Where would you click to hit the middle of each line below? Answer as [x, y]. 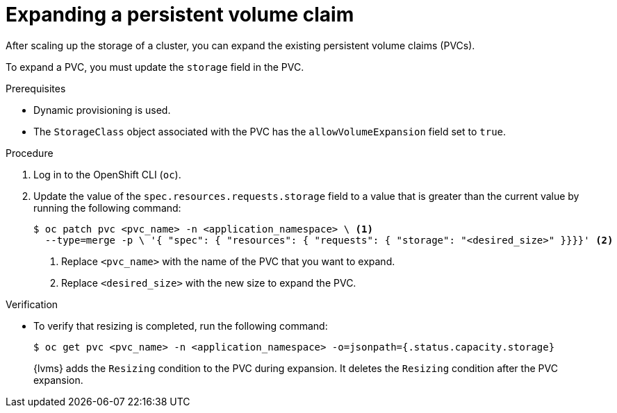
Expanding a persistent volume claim [180, 15]
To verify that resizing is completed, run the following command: [181, 326]
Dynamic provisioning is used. [102, 110]
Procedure [30, 153]
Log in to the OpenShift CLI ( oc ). [107, 174]
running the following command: [107, 208]
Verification [32, 304]
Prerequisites [36, 88]
